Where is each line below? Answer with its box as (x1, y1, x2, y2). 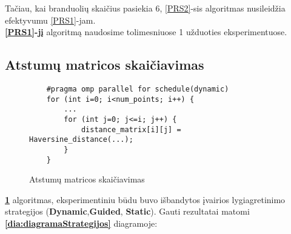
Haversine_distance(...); (29, 135, 133, 144)
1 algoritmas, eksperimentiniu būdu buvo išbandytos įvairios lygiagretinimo (5, 193, 286, 206)
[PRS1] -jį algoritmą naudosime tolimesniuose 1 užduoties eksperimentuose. (5, 25, 287, 38)
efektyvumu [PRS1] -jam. (5, 13, 96, 26)
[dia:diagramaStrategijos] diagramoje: (5, 217, 158, 230)
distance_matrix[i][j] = (81, 125, 181, 134)
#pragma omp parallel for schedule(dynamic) (46, 84, 229, 93)
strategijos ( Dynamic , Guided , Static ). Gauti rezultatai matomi (5, 205, 250, 218)
